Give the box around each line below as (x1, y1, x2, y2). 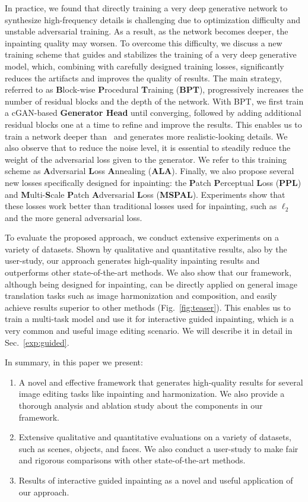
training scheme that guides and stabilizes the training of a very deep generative (5, 48, 297, 61)
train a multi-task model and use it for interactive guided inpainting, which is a (5, 312, 294, 325)
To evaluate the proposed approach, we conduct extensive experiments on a (5, 231, 279, 244)
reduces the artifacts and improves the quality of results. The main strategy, (5, 71, 282, 84)
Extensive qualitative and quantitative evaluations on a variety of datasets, (18, 431, 291, 443)
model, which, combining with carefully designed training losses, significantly (5, 59, 284, 72)
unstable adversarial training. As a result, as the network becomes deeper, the (5, 25, 288, 37)
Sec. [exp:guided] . (5, 336, 69, 348)
